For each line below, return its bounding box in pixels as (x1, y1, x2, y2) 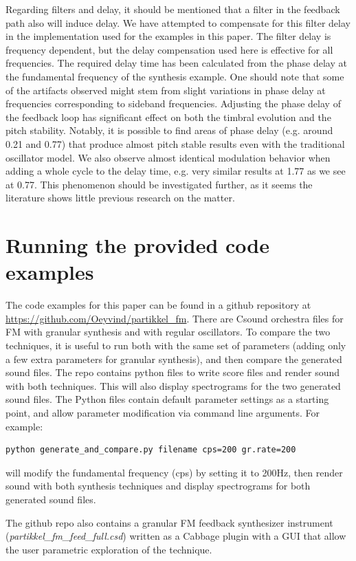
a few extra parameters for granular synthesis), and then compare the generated (5, 351, 342, 366)
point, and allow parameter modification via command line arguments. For (5, 405, 320, 419)
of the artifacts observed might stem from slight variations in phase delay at (5, 82, 326, 97)
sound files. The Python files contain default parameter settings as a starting (5, 392, 329, 406)
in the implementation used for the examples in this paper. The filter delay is (5, 29, 331, 43)
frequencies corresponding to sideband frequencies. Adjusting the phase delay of (5, 96, 341, 111)
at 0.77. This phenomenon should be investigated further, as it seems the (5, 177, 313, 191)
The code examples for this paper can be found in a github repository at (5, 298, 311, 312)
